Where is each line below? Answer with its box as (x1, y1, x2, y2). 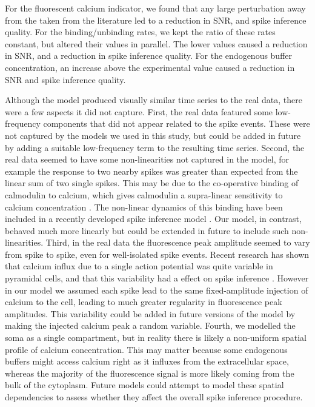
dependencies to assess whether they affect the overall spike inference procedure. (5, 391, 303, 403)
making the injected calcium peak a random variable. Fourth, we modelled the (5, 319, 296, 332)
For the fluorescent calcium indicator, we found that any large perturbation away (5, 2, 306, 14)
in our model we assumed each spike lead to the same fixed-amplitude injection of (5, 283, 308, 296)
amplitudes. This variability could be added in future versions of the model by (5, 307, 296, 320)
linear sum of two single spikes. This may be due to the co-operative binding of (5, 177, 299, 189)
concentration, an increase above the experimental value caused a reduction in (5, 61, 295, 73)
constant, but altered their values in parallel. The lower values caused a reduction (5, 37, 308, 50)
